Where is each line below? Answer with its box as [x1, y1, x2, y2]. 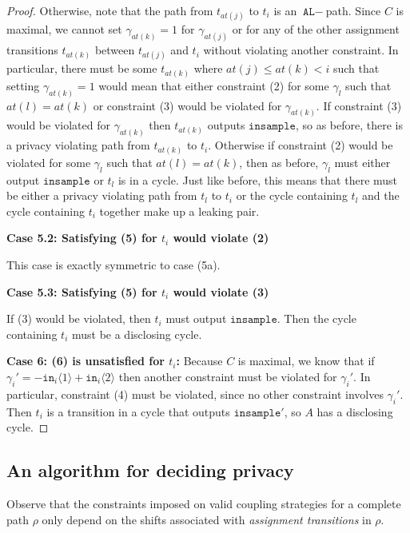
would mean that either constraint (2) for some [98, 77, 329, 93]
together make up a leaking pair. [99, 202, 260, 219]
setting [6, 77, 40, 93]
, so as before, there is [295, 117, 403, 133]
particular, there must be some [6, 60, 157, 77]
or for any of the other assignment [232, 21, 400, 38]
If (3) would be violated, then [6, 310, 151, 327]
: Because [176, 352, 223, 369]
